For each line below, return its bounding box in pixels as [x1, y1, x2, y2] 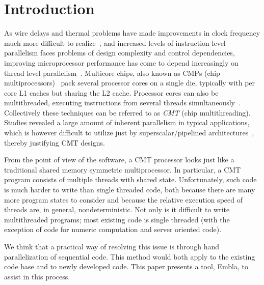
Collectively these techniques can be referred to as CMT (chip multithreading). [4, 107, 251, 118]
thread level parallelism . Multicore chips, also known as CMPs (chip [4, 67, 220, 78]
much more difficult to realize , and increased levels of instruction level [4, 37, 226, 48]
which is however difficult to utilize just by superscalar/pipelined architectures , [4, 127, 254, 138]
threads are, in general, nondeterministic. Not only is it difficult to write [4, 204, 230, 215]
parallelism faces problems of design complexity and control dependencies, [4, 47, 235, 58]
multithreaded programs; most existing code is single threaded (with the [4, 214, 230, 224]
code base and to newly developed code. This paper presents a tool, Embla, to [4, 261, 248, 272]
